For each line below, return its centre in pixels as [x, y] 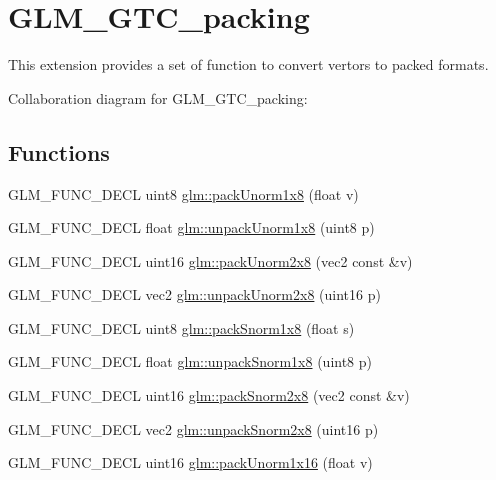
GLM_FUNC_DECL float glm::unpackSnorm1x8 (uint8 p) [190, 361]
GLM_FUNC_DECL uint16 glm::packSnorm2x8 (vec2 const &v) [209, 395]
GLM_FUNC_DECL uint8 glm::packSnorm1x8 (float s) [181, 327]
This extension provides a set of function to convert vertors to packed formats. [248, 64]
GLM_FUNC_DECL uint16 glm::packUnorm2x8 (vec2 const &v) [210, 260]
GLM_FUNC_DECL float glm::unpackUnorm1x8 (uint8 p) [191, 227]
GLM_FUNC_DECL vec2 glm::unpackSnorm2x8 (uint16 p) [193, 428]
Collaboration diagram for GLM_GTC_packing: [158, 97]
